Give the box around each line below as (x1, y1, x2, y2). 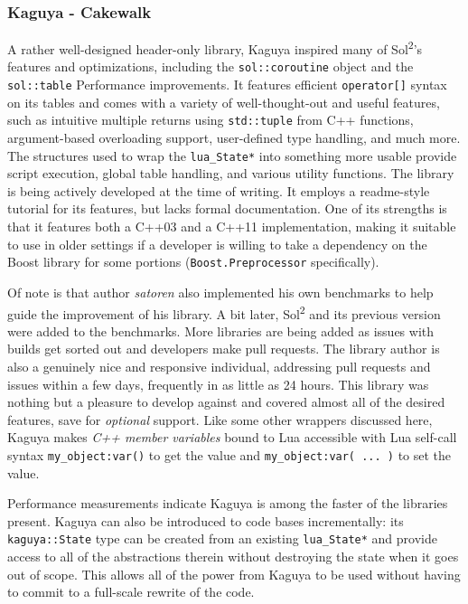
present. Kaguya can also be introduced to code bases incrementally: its (7, 511, 404, 530)
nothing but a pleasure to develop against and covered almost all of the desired (7, 392, 445, 411)
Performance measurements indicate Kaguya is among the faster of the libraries (7, 494, 448, 513)
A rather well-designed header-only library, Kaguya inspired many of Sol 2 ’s (7, 37, 423, 58)
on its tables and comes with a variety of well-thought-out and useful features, (7, 92, 440, 111)
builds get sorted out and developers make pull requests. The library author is (7, 339, 440, 358)
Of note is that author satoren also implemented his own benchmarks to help (7, 282, 434, 301)
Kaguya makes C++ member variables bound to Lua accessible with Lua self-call (7, 428, 457, 447)
